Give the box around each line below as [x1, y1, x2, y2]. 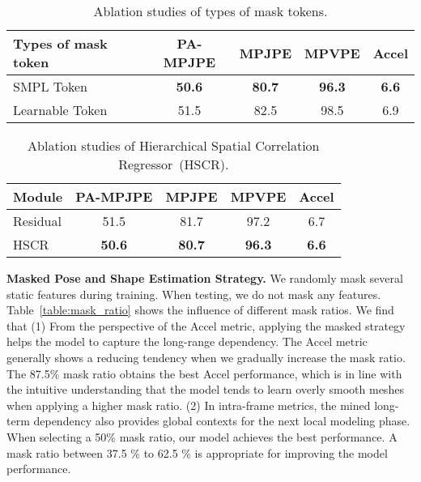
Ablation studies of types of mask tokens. [93, 2, 328, 20]
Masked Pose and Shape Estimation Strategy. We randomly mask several [6, 270, 403, 286]
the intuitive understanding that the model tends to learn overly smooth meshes [6, 381, 404, 398]
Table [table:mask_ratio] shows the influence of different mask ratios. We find [6, 301, 394, 318]
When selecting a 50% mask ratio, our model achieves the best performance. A [6, 428, 398, 445]
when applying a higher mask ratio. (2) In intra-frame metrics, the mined [6, 396, 371, 413]
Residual [13, 211, 62, 230]
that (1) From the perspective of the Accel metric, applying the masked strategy [6, 317, 406, 334]
